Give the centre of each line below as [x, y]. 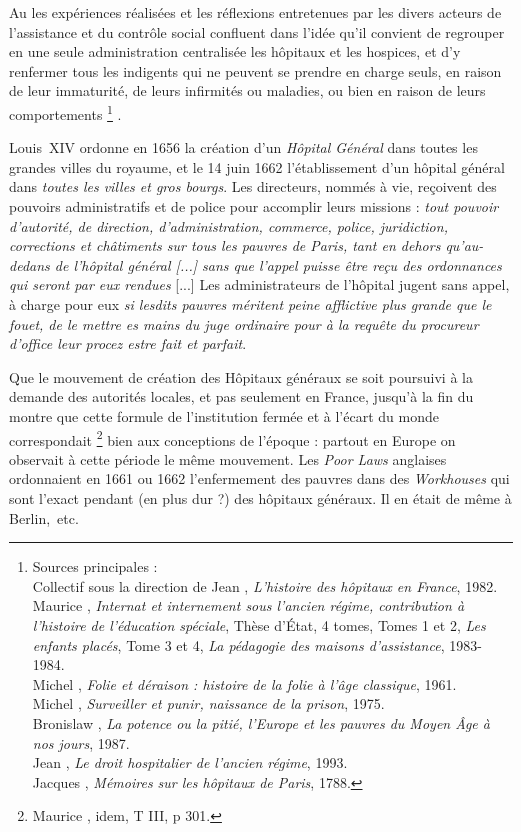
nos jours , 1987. [81, 742]
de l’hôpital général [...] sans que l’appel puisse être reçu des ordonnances [278, 264]
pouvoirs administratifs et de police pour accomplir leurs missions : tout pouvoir [254, 206]
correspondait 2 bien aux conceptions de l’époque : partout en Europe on [232, 438]
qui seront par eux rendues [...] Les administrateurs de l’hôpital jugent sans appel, [259, 284]
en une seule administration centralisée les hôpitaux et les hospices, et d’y [235, 51]
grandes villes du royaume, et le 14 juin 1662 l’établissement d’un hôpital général [257, 166]
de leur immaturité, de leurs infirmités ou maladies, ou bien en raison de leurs [247, 90]
